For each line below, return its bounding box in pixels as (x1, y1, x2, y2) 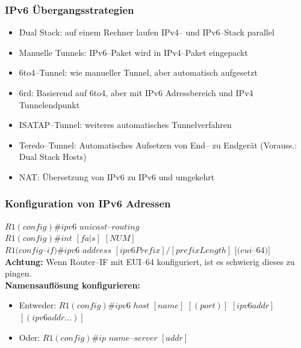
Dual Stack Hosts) (19, 150, 87, 163)
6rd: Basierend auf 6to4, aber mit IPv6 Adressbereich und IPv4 (19, 87, 253, 99)
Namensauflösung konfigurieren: (5, 278, 140, 291)
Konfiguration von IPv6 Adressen (5, 196, 171, 211)
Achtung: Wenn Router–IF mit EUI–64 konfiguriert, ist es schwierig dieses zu (5, 255, 295, 267)
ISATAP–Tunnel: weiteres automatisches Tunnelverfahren (19, 118, 232, 131)
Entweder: (19, 299, 57, 311)
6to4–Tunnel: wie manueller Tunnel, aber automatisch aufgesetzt (19, 66, 258, 79)
